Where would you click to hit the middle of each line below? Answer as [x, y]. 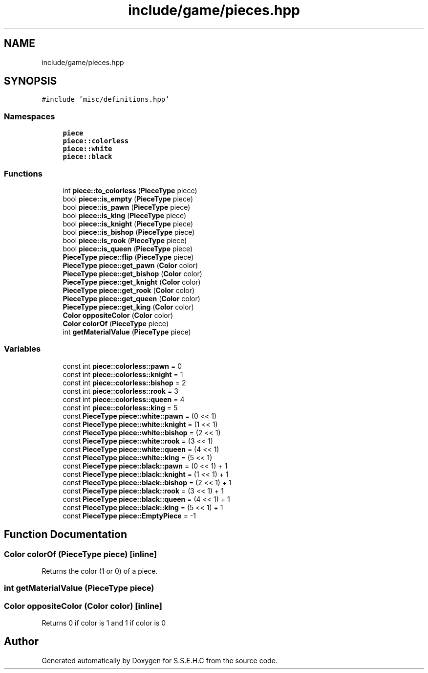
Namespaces [30, 116]
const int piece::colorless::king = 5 [120, 407]
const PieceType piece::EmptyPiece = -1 [129, 516]
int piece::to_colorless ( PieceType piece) [130, 190]
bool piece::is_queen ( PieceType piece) [128, 248]
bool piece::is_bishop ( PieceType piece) [129, 232]
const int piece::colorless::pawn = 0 [122, 366]
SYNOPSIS [31, 81]
